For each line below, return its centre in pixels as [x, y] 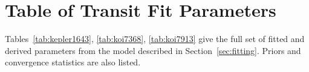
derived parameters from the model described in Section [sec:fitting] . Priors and [153, 50]
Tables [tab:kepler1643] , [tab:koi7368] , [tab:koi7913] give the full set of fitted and [155, 39]
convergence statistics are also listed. [73, 62]
